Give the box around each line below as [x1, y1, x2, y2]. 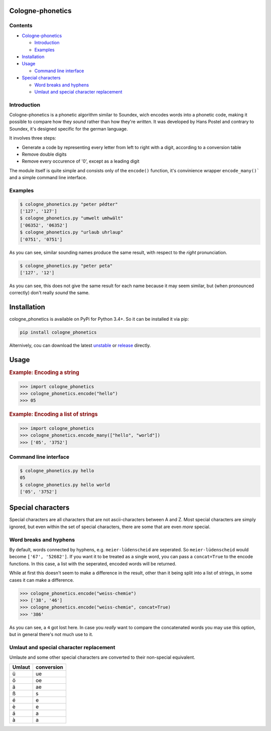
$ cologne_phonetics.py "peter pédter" [20, 201, 118, 207]
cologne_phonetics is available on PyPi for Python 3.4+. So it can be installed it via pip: [9, 316, 189, 322]
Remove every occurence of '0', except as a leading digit [22, 158, 140, 164]
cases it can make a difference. [9, 577, 74, 583]
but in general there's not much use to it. [9, 632, 93, 638]
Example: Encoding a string [9, 369, 80, 376]
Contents [9, 22, 33, 29]
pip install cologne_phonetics [20, 329, 97, 335]
